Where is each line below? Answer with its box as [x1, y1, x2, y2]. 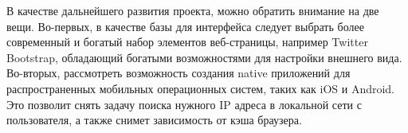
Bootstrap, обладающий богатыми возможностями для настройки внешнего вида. [6, 49, 402, 65]
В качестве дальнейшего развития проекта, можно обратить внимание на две [6, 2, 379, 18]
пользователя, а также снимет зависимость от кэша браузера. [6, 111, 302, 128]
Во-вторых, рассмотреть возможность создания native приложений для [6, 65, 351, 81]
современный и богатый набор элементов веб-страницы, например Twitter [6, 33, 368, 50]
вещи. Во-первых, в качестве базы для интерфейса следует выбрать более [6, 18, 364, 34]
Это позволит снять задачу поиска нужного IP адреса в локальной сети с [6, 96, 362, 112]
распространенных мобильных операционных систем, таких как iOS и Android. [6, 80, 395, 96]
